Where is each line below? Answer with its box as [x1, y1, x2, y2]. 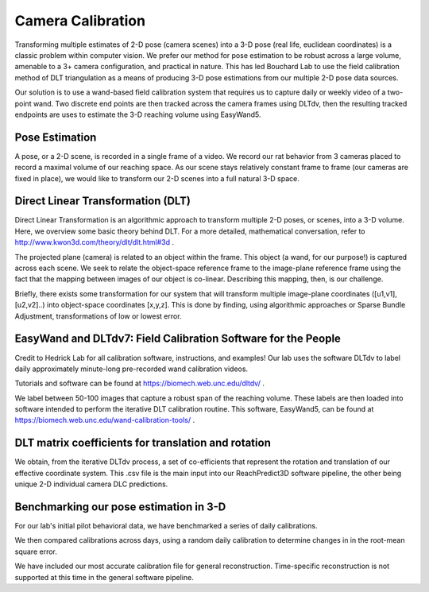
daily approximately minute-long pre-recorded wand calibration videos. [14, 364, 249, 373]
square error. [14, 547, 57, 556]
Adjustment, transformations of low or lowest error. [14, 311, 182, 321]
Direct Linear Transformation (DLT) [14, 195, 191, 208]
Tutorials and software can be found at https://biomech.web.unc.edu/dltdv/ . [14, 378, 265, 389]
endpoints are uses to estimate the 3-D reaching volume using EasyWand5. [14, 110, 261, 119]
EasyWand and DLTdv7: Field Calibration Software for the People [14, 332, 342, 346]
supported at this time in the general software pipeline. [14, 572, 194, 582]
